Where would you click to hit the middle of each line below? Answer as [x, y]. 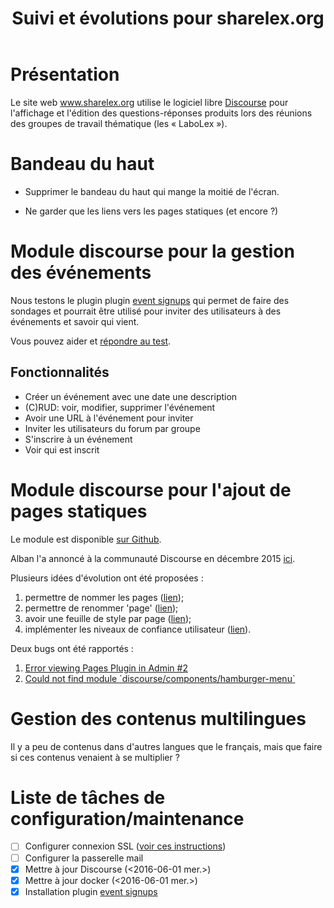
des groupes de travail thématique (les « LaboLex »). [119, 123]
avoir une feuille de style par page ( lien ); [108, 618]
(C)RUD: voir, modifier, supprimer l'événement [120, 407]
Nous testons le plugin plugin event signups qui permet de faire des [150, 300]
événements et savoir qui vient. [75, 321]
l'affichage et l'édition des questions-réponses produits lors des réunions [161, 113]
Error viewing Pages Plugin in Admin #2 [106, 668]
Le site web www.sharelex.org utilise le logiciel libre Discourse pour [149, 102]
